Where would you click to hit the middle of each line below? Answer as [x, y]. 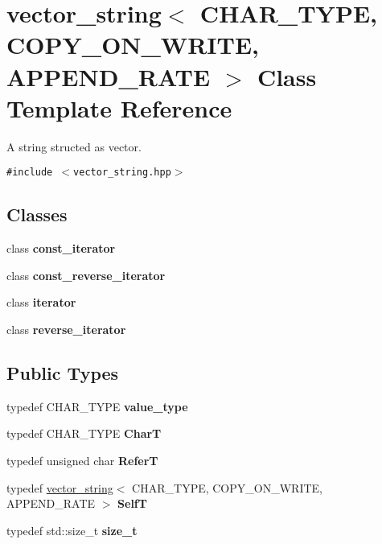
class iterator [41, 302]
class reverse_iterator [66, 329]
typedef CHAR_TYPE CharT [84, 433]
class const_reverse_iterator [86, 275]
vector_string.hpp [122, 173]
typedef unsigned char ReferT [82, 460]
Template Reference [119, 107]
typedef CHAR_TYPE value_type [97, 406]
